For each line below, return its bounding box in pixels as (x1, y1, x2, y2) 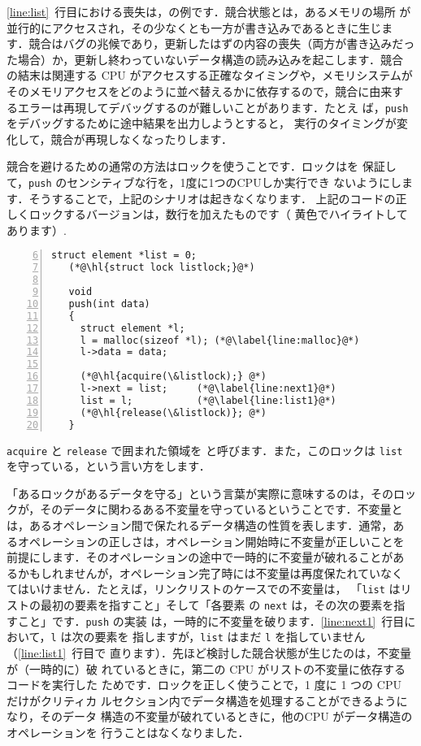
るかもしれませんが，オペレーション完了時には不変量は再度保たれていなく (7, 564, 404, 581)
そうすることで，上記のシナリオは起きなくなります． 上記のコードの (28, 189, 396, 206)
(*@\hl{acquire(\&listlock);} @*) (80, 371, 267, 383)
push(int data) (68, 297, 150, 310)
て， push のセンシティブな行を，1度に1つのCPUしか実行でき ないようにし (7, 174, 402, 190)
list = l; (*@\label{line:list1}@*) (80, 394, 336, 406)
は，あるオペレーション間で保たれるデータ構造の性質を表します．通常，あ (7, 517, 405, 533)
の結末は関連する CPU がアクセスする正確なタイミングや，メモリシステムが (7, 67, 413, 84)
